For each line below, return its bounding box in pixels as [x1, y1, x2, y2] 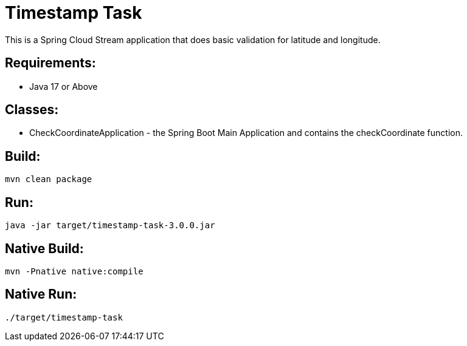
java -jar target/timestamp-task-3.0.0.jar [5, 220, 215, 231]
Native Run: [5, 287, 77, 302]
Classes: [5, 102, 59, 118]
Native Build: [5, 240, 84, 256]
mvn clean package [5, 174, 92, 185]
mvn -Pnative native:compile [5, 266, 144, 276]
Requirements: [5, 55, 96, 71]
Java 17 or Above [29, 81, 98, 92]
